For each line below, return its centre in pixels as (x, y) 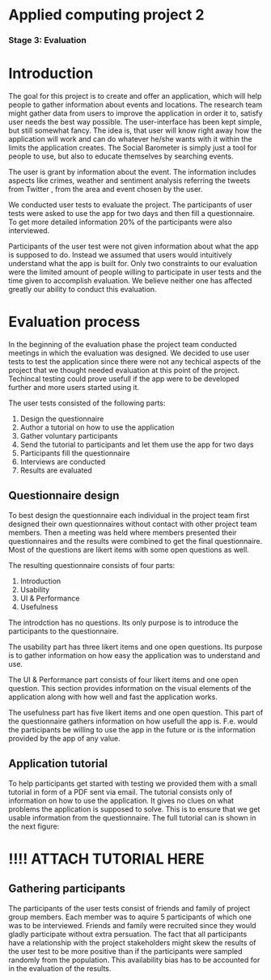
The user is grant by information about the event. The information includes (132, 172)
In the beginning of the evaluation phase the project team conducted (123, 344)
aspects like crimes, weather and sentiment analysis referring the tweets (129, 180)
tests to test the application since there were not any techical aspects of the (135, 361)
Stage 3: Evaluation (47, 40)
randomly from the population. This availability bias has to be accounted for (134, 960)
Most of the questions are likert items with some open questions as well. (129, 549)
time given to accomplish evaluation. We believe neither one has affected (130, 281)
